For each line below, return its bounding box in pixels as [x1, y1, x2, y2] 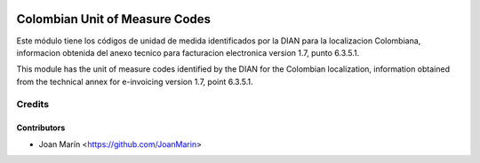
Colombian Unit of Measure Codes [16, 12, 212, 27]
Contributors [16, 122, 66, 133]
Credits [16, 98, 49, 111]
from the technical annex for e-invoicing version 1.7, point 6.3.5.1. [16, 76, 253, 87]
